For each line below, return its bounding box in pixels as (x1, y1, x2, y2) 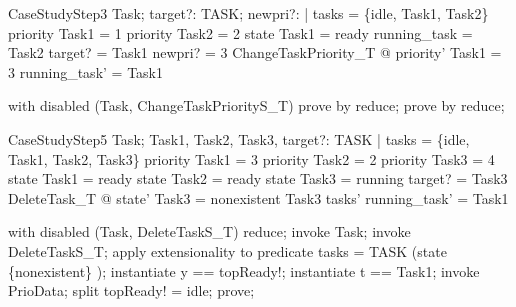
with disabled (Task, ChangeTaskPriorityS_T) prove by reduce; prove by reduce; (8, 95, 505, 116)
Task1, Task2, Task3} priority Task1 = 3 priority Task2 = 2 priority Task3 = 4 (8, 148, 495, 169)
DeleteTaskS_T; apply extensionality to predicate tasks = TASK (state (8, 240, 447, 261)
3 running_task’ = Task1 (8, 61, 163, 82)
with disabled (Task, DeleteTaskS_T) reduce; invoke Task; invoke (8, 221, 411, 242)
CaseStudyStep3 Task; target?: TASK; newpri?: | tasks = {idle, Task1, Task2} (8, 3, 489, 23)
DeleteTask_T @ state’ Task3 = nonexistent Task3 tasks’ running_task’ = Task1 (8, 187, 509, 208)
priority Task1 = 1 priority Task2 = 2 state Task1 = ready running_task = (8, 22, 473, 43)
